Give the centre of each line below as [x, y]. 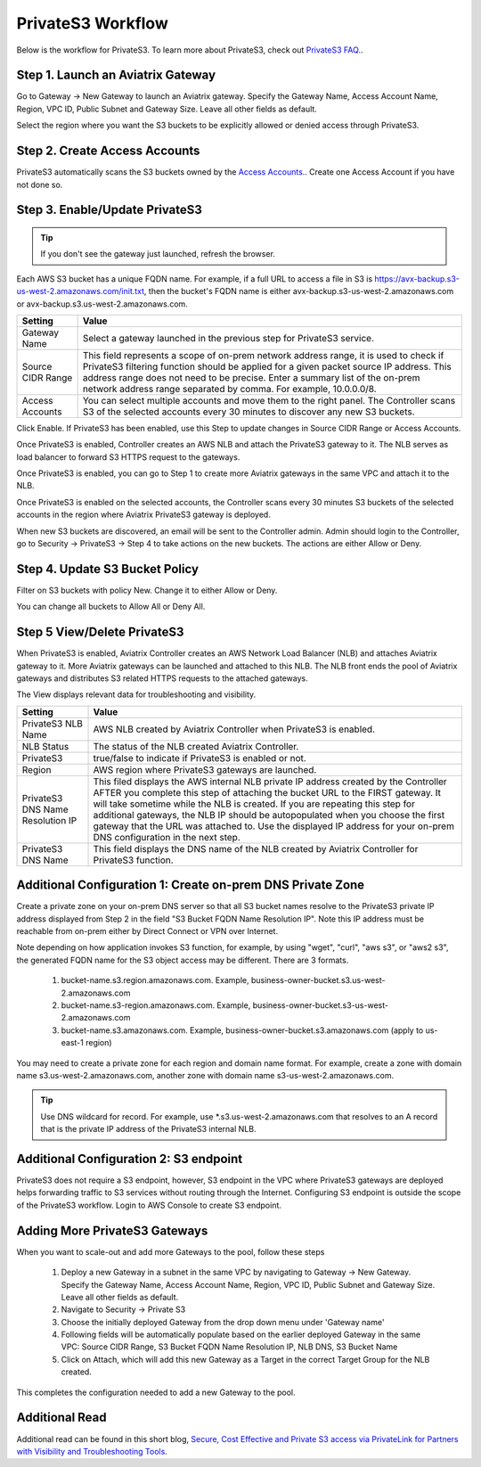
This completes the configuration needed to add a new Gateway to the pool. [156, 1392]
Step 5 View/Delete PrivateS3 [100, 632]
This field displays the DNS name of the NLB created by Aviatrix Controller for [256, 848]
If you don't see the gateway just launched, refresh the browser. [158, 254]
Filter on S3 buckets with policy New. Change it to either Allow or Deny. [147, 590]
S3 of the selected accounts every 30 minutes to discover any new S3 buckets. [249, 412]
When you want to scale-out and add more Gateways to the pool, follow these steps [171, 1251]
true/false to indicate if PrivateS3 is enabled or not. [200, 758]
